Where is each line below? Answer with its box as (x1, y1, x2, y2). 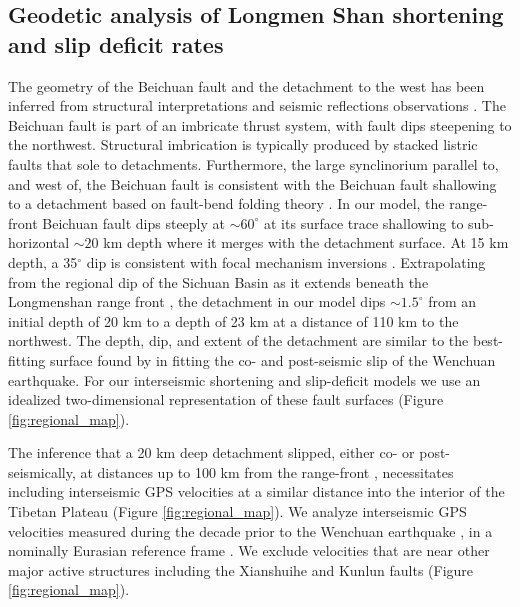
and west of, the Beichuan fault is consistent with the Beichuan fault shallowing (8, 173, 497, 194)
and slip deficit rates (8, 28, 224, 59)
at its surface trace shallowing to (264, 212, 464, 233)
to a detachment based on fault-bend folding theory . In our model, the (8, 193, 445, 214)
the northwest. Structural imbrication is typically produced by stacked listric (8, 134, 478, 155)
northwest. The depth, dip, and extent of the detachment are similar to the (8, 330, 469, 351)
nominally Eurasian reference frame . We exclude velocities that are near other (8, 540, 490, 561)
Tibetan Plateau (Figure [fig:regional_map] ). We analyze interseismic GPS (8, 501, 467, 522)
